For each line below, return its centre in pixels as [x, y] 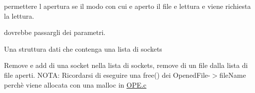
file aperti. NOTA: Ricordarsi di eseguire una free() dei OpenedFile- [107, 75]
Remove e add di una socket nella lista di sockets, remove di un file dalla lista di [126, 65]
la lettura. [19, 15]
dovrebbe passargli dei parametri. [55, 32]
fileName [233, 75]
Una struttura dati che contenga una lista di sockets [83, 48]
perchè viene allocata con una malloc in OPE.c [75, 84]
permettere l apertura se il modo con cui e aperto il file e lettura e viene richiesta [127, 6]
